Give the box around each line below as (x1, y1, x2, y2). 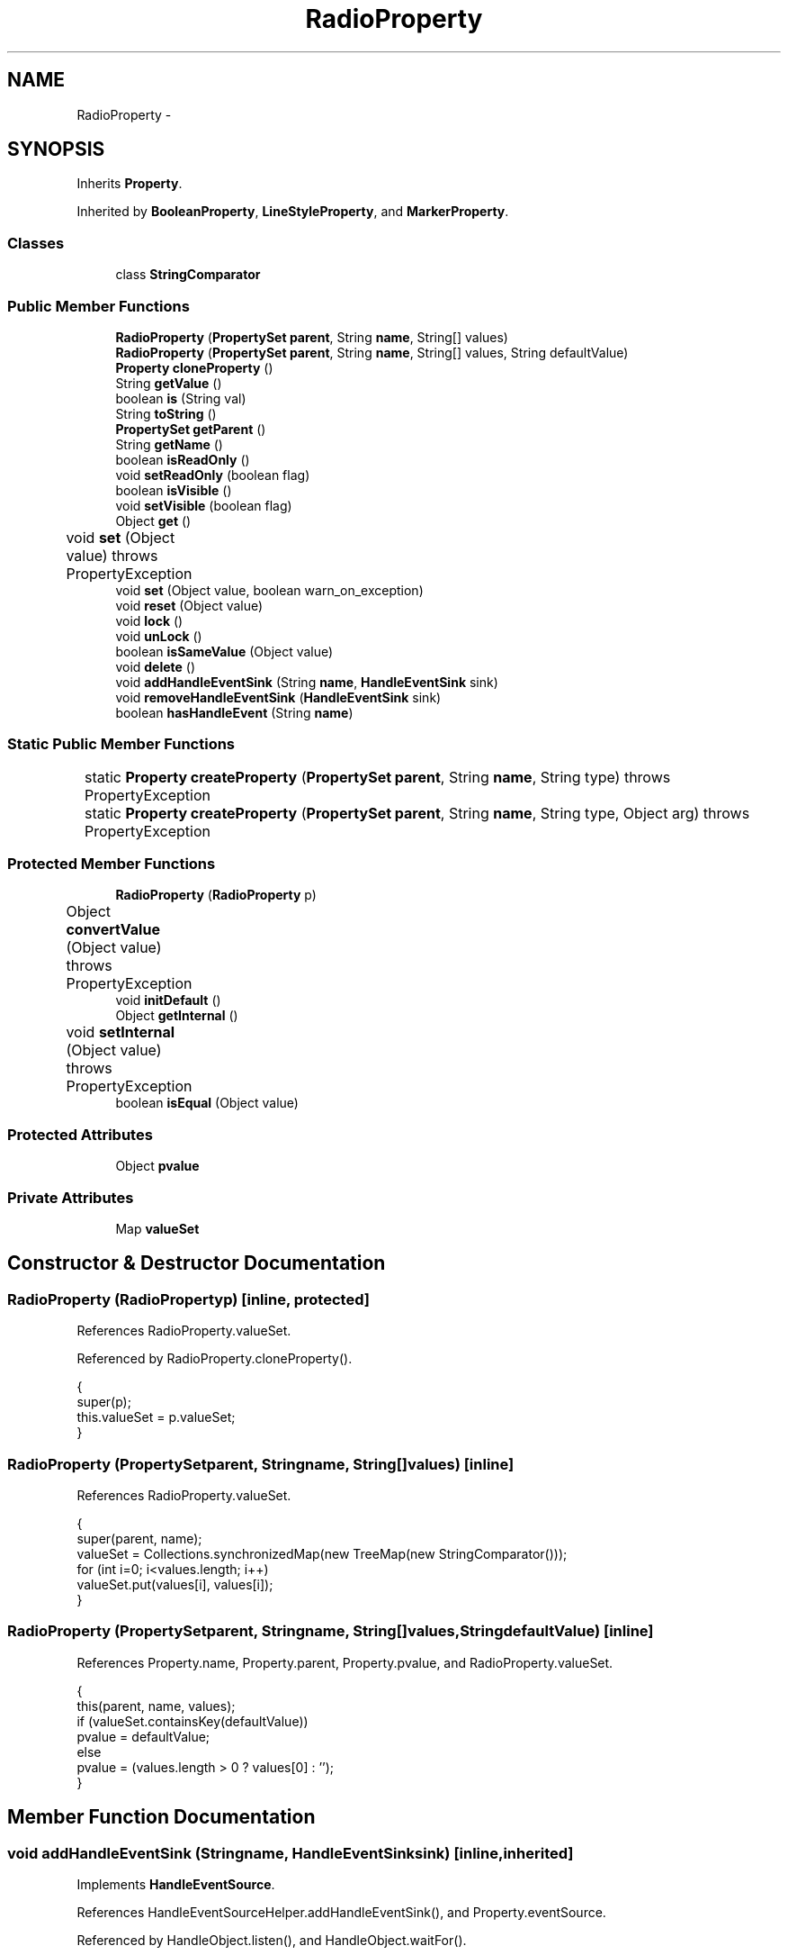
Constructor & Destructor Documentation (7, 1252, 386, 1275)
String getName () (115, 436, 223, 452)
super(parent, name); (76, 1530, 202, 1546)
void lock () (115, 612, 184, 629)
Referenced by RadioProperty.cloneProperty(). (76, 1351, 353, 1367)
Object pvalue (115, 1158, 200, 1174)
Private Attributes (7, 1188, 134, 1207)
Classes (7, 233, 65, 252)
